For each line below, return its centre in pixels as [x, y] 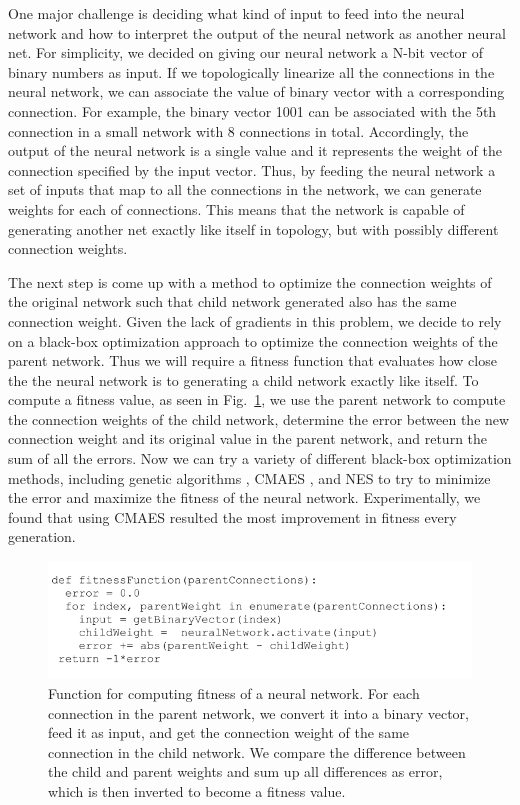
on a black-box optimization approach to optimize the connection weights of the [253, 340]
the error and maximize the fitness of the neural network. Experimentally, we [244, 497]
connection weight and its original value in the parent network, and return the [248, 438]
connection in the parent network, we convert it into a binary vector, [258, 712]
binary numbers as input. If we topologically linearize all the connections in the [251, 71]
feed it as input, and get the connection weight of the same [229, 732]
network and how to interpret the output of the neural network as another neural [257, 32]
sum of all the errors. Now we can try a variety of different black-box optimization [260, 458]
